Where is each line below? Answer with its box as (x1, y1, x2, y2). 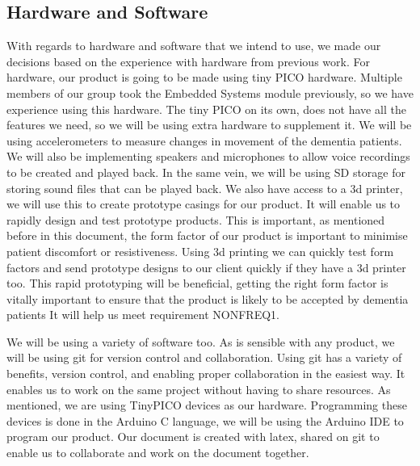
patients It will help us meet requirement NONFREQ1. (6, 306, 279, 323)
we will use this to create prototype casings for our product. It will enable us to (6, 195, 401, 212)
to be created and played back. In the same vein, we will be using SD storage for (6, 163, 406, 180)
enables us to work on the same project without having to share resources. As (6, 380, 391, 397)
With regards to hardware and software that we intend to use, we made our (6, 37, 381, 54)
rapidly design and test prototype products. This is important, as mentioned (6, 211, 385, 228)
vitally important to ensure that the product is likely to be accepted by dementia (6, 290, 409, 307)
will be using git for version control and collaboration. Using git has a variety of (6, 349, 402, 366)
